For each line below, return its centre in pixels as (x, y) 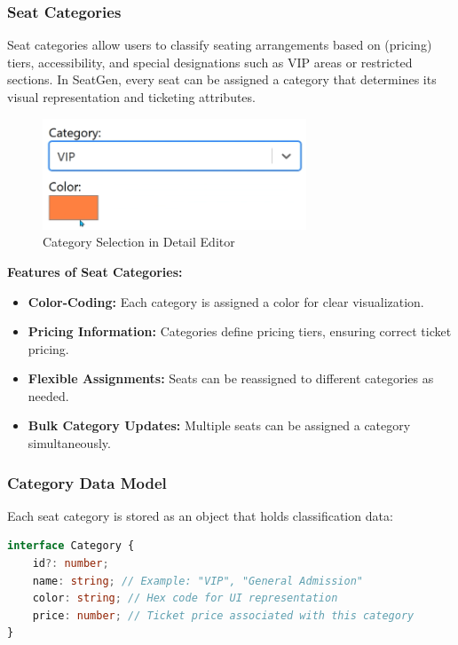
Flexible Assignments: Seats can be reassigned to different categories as (231, 378)
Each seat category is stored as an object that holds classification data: (200, 515)
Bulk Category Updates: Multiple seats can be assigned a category (219, 425)
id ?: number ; (71, 564)
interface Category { (71, 546)
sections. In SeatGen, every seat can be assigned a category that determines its (222, 79)
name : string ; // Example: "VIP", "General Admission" (197, 581)
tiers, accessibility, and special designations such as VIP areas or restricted (210, 62)
